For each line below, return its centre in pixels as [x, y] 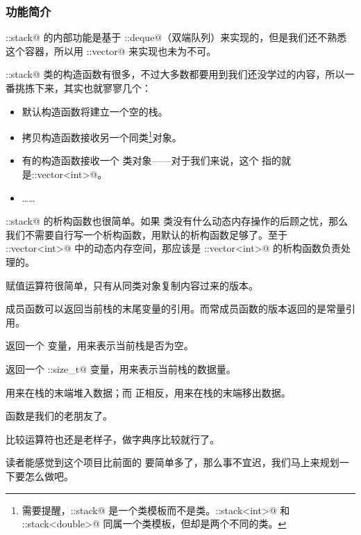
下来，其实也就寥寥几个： [93, 88]
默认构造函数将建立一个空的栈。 [95, 111]
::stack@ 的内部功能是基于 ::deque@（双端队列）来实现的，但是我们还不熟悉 [176, 37]
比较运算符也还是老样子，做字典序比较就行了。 [112, 439]
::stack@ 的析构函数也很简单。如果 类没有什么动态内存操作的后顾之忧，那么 [177, 221]
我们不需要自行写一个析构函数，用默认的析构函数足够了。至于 [146, 234]
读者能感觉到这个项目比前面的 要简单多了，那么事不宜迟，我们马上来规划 [173, 462]
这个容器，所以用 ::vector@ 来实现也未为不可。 [111, 50]
